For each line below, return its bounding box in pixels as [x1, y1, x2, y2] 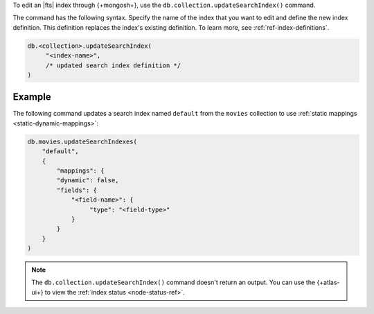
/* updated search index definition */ [45, 61, 181, 69]
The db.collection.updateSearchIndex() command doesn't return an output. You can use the [31, 278, 316, 287]
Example [12, 91, 51, 103]
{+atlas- [317, 278, 340, 287]
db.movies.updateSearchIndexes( [27, 137, 138, 146]
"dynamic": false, [56, 177, 119, 184]
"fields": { [56, 186, 97, 194]
